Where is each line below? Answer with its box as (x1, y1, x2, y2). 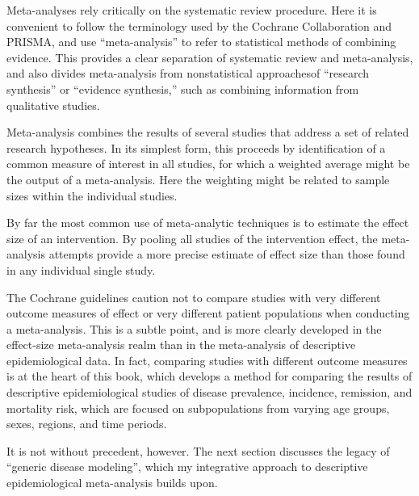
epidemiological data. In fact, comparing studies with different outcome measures (6, 351, 408, 368)
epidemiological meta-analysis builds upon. (6, 474, 218, 491)
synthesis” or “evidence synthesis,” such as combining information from (6, 80, 359, 97)
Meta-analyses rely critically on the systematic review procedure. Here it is (6, 2, 377, 18)
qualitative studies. (6, 96, 100, 113)
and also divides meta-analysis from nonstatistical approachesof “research (6, 65, 370, 82)
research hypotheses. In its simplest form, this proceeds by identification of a (6, 139, 386, 156)
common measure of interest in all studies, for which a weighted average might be (6, 155, 410, 172)
